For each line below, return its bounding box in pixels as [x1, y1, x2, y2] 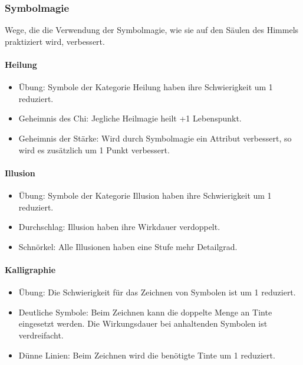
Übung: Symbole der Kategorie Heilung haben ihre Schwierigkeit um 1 [18, 81, 273, 93]
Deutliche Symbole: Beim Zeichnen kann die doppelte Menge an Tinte [18, 305, 272, 318]
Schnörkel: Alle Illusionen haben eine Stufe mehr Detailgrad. [18, 240, 238, 252]
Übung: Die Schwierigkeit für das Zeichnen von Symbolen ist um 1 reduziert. [18, 286, 296, 298]
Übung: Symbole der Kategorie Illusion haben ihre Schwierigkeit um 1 [18, 189, 272, 201]
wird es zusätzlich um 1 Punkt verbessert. [18, 143, 170, 156]
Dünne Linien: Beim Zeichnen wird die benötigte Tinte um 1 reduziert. [18, 348, 275, 361]
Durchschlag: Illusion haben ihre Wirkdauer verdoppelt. [18, 221, 220, 233]
